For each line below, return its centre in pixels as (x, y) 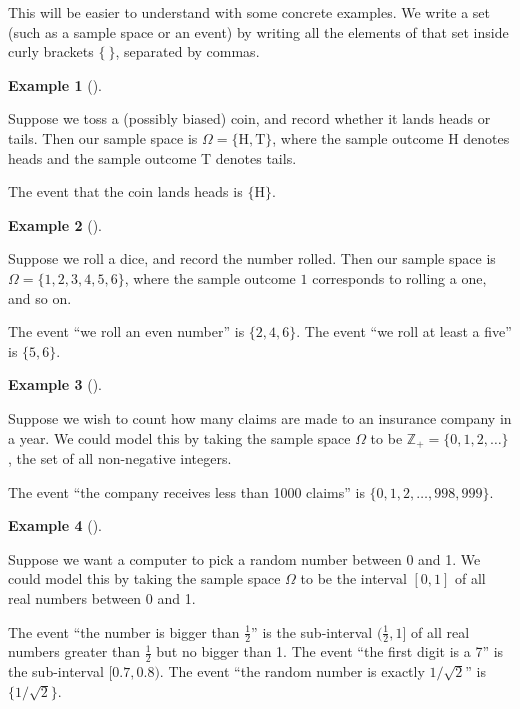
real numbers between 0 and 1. (102, 597)
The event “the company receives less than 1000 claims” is (186, 491)
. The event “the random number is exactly (292, 671)
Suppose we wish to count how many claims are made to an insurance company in (260, 417)
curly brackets (51, 51)
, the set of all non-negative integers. (120, 457)
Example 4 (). (55, 525)
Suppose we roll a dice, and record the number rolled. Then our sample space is (252, 258)
